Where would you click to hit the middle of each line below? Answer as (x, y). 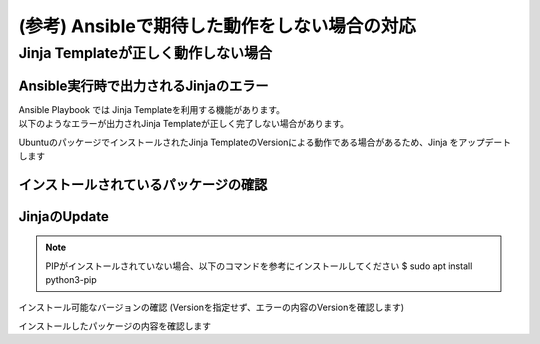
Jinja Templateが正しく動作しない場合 (145, 53)
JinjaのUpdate (63, 216)
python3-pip (71, 280)
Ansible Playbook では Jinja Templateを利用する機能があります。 (151, 109)
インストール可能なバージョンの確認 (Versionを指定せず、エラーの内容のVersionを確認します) (211, 307)
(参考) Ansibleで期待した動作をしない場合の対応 (217, 26)
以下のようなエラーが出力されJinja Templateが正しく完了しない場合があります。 (184, 124)
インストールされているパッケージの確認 (143, 184)
